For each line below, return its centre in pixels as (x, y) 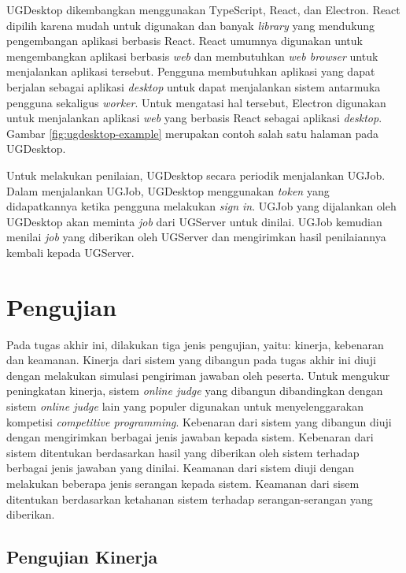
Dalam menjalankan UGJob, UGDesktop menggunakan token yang (168, 190)
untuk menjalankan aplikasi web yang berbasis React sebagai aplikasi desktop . (194, 118)
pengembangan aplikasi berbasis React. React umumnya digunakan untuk (185, 41)
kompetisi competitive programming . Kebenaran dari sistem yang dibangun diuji (199, 421)
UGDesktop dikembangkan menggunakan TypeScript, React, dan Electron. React (203, 9)
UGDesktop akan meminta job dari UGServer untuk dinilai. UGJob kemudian (194, 221)
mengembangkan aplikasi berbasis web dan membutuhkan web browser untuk (192, 56)
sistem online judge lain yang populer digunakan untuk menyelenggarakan (185, 406)
